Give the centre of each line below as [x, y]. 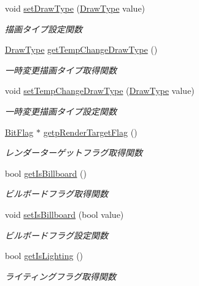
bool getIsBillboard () [46, 173]
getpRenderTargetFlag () [90, 132]
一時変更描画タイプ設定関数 [61, 111]
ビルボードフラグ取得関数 [57, 194]
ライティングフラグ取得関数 [60, 276]
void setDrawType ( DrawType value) [75, 8]
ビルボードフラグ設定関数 [57, 235]
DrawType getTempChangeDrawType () [81, 49]
